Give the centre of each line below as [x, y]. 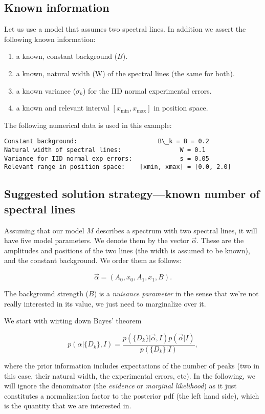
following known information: [50, 39]
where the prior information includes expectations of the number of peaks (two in [132, 365]
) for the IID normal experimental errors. [147, 90]
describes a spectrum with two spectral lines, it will [176, 230]
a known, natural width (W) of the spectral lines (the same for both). [125, 73]
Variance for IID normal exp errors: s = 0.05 [107, 158]
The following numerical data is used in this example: [88, 125]
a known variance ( [46, 90]
